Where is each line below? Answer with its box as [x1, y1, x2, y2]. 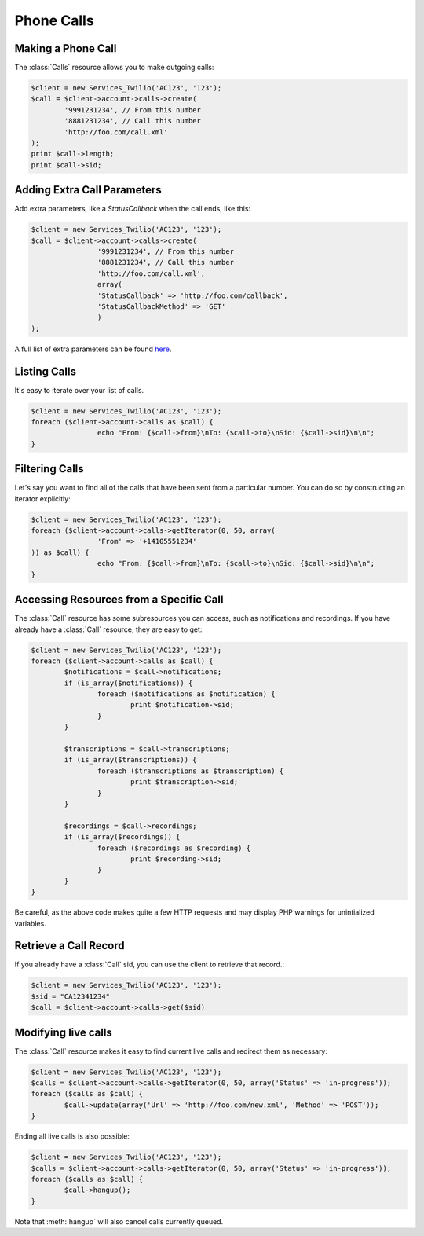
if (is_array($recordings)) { [64, 833, 181, 842]
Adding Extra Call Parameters [14, 183, 163, 196]
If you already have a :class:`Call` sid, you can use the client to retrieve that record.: [14, 959, 284, 970]
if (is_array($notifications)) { [64, 678, 193, 688]
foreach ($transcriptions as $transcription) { [97, 766, 284, 776]
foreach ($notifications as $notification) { [97, 690, 276, 699]
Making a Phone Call [14, 42, 117, 55]
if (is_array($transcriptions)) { [64, 755, 197, 765]
